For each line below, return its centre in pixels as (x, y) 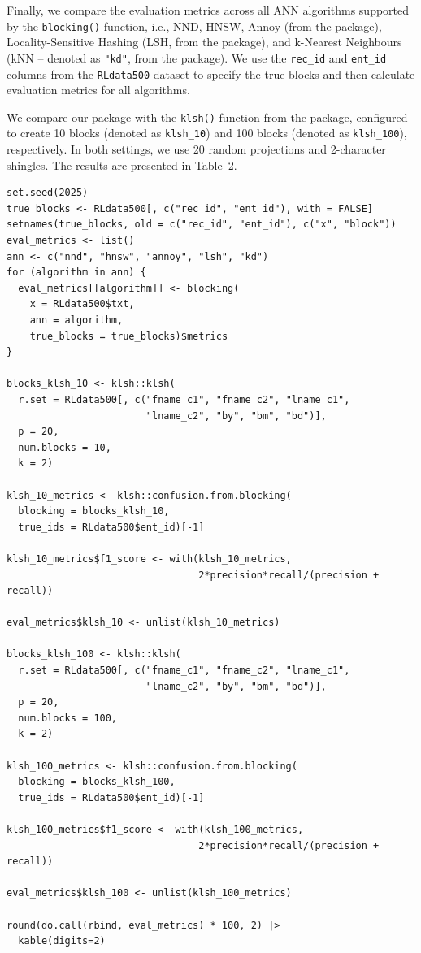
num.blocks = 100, (68, 718)
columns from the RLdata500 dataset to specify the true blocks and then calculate (211, 74)
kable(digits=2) (62, 941)
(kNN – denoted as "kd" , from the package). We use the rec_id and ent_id (197, 57)
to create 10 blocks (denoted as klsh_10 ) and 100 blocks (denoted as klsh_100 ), (207, 133)
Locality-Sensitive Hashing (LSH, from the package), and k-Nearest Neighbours (204, 42)
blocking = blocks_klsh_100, (97, 782)
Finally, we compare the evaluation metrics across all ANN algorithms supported (208, 10)
